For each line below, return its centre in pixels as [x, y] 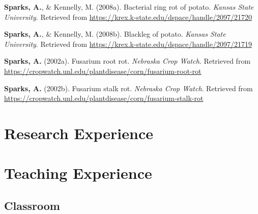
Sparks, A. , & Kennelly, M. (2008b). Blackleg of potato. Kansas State [115, 34]
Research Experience [79, 133]
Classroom [32, 205]
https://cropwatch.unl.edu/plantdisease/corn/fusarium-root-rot [103, 71]
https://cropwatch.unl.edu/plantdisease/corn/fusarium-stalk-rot [104, 98]
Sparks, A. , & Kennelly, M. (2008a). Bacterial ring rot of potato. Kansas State [129, 7]
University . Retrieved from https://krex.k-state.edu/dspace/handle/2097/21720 [128, 17]
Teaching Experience [78, 173]
